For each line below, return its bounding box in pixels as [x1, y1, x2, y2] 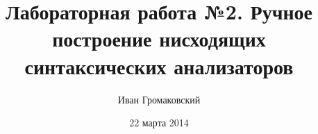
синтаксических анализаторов [24, 51, 294, 80]
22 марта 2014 [129, 115, 189, 130]
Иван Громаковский [117, 92, 201, 106]
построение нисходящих [52, 24, 266, 53]
